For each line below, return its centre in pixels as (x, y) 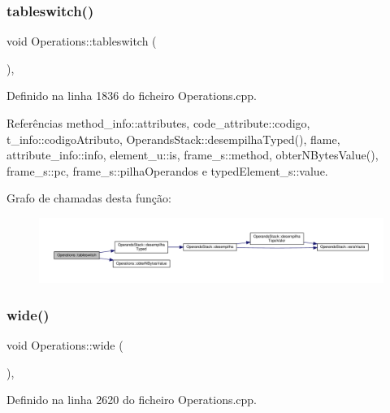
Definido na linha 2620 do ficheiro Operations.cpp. (132, 400)
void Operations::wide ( (65, 345)
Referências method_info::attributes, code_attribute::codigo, (158, 123)
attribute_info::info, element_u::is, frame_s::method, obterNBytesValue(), (193, 155)
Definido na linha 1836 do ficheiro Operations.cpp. (132, 96)
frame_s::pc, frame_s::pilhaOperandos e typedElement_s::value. (167, 170)
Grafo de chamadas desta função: (89, 198)
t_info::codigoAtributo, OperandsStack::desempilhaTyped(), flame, (173, 139)
